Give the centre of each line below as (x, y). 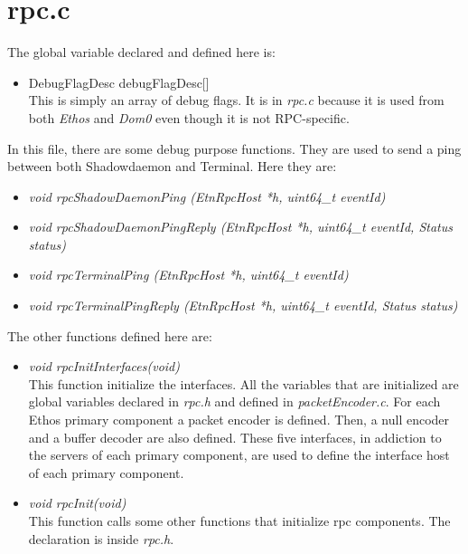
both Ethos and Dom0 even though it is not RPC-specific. (189, 117)
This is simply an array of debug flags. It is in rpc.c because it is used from (236, 100)
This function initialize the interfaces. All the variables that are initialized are (243, 383)
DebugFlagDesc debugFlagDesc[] (119, 82)
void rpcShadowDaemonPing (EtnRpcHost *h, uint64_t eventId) (207, 196)
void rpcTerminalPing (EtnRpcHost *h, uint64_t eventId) (188, 275)
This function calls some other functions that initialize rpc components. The (239, 521)
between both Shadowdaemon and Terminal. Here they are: (172, 166)
